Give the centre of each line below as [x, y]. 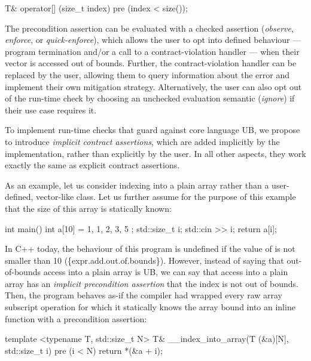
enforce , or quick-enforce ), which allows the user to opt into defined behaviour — [153, 40]
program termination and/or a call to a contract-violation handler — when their [152, 51]
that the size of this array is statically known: [88, 208]
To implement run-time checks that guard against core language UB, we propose [153, 130]
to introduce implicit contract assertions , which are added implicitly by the [142, 141]
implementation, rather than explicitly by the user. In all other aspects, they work [155, 153]
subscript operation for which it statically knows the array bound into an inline [150, 307]
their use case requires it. [51, 109]
